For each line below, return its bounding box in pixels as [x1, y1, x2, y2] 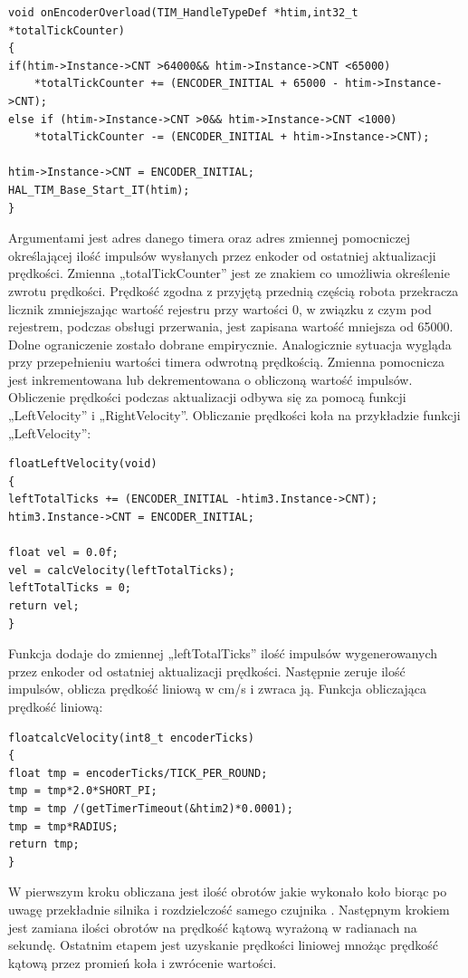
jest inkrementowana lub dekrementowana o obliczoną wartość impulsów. [8, 369, 413, 388]
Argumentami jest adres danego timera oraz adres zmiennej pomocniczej [8, 228, 411, 247]
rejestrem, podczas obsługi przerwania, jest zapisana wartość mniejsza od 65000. [8, 317, 454, 336]
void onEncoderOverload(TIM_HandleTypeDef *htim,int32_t [8, 6, 358, 19]
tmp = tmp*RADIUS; [8, 820, 119, 833]
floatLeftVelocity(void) [8, 457, 158, 471]
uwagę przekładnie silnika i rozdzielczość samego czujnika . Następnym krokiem [8, 899, 450, 918]
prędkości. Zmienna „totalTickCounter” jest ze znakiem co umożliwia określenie [8, 264, 450, 283]
